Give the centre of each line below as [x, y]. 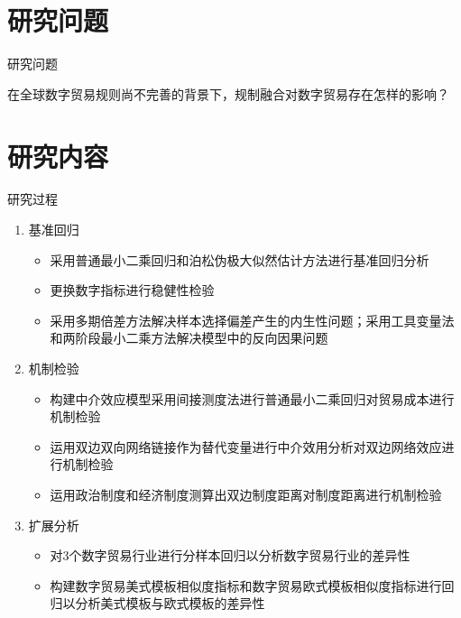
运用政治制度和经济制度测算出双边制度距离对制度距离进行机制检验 [246, 494]
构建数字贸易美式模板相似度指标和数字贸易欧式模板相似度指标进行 [246, 585]
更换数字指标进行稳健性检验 [132, 290]
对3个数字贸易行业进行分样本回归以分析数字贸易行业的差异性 [230, 555]
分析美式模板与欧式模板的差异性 [170, 603]
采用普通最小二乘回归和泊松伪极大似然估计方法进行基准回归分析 [240, 259]
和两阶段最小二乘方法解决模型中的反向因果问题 [189, 338]
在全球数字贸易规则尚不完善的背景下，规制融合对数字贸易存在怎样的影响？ [228, 93]
